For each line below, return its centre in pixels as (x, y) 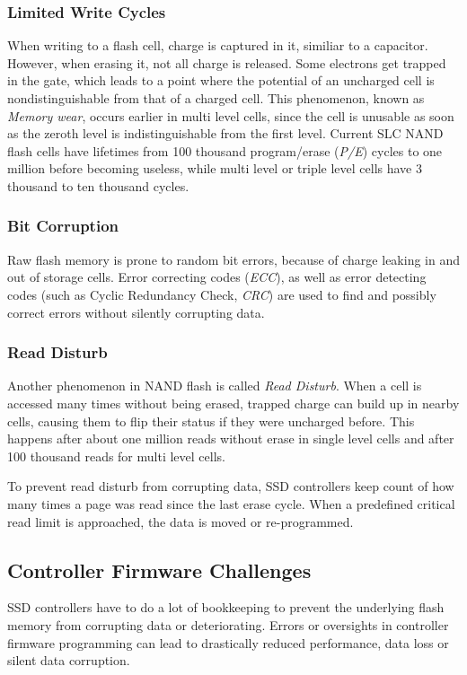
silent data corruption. (69, 660)
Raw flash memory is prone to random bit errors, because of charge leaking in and (233, 259)
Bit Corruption (63, 226)
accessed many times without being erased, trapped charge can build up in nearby (233, 403)
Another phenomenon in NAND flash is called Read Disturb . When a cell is (215, 386)
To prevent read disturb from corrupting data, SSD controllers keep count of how (231, 486)
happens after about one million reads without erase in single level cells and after (231, 438)
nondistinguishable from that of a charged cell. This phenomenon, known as (216, 98)
